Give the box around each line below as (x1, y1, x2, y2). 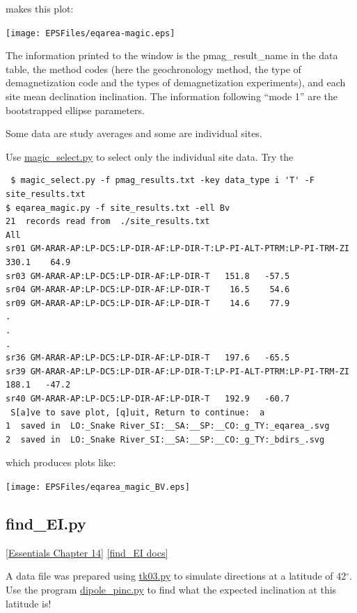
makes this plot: (6, 1, 74, 15)
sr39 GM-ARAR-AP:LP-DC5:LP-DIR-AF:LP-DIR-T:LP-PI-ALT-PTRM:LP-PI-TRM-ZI (6, 366, 349, 376)
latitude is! (6, 596, 51, 610)
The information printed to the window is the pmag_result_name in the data (6, 48, 338, 63)
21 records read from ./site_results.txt (6, 216, 210, 227)
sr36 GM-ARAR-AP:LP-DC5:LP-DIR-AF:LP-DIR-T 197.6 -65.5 (6, 353, 290, 363)
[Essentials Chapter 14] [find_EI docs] (6, 545, 168, 559)
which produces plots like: (6, 455, 116, 470)
